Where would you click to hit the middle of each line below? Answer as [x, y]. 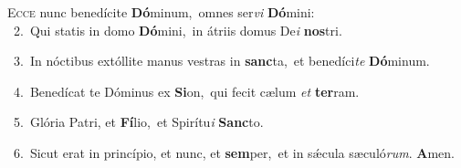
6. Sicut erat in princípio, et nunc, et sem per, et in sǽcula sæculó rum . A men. [234, 152]
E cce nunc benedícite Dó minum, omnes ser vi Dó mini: [161, 12]
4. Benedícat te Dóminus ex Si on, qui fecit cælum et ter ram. [186, 91]
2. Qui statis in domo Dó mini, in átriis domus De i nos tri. [178, 30]
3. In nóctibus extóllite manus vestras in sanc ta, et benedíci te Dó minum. [221, 61]
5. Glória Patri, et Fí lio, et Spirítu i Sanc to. [138, 122]
